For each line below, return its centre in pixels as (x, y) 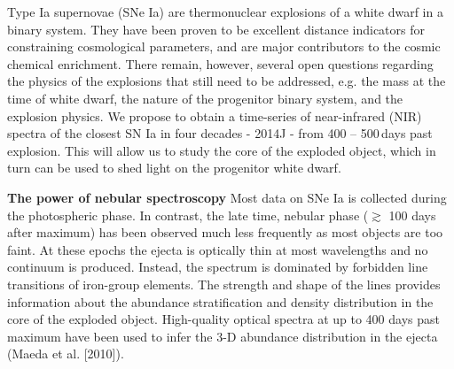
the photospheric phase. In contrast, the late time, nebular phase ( (188, 215)
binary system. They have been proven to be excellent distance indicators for (216, 29)
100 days (412, 215)
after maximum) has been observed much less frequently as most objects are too (225, 232)
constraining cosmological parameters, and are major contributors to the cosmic (224, 46)
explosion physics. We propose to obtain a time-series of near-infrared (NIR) (215, 115)
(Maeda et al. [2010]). (66, 354)
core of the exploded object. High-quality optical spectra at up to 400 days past (223, 319)
